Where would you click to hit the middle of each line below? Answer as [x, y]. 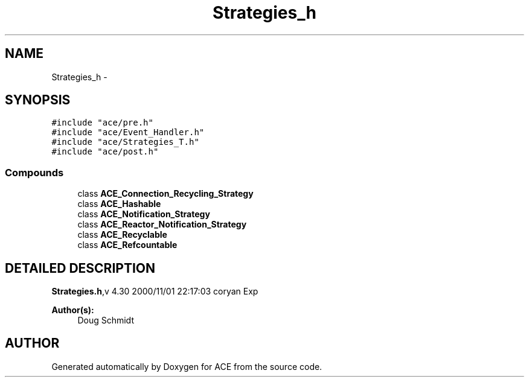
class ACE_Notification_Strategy [144, 214]
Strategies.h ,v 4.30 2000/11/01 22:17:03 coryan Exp [155, 291]
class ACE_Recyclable [122, 235]
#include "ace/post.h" [105, 152]
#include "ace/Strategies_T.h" [125, 142]
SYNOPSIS [38, 100]
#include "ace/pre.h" [102, 123]
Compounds [34, 172]
